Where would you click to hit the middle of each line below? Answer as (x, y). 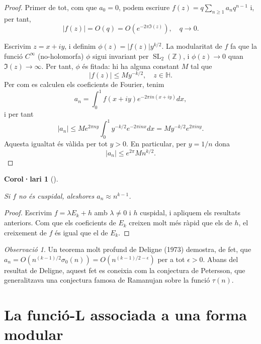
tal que (201, 66)
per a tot (171, 259)
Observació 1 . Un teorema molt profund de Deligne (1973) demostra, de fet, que (128, 249)
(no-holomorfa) (61, 56)
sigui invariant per (121, 56)
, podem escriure (144, 7)
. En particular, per (156, 144)
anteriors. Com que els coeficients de (60, 223)
